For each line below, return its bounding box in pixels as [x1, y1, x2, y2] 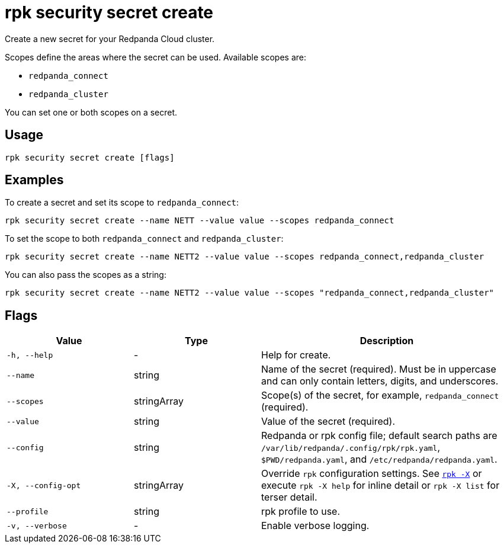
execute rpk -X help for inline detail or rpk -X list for [261, 479, 500, 492]
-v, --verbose [7, 521, 67, 530]
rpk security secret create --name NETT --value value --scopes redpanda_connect [5, 216, 394, 226]
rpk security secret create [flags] [5, 152, 175, 162]
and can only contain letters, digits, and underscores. [261, 375, 499, 387]
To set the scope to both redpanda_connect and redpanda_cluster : [5, 233, 284, 244]
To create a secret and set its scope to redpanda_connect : [5, 197, 239, 208]
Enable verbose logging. [261, 520, 370, 532]
